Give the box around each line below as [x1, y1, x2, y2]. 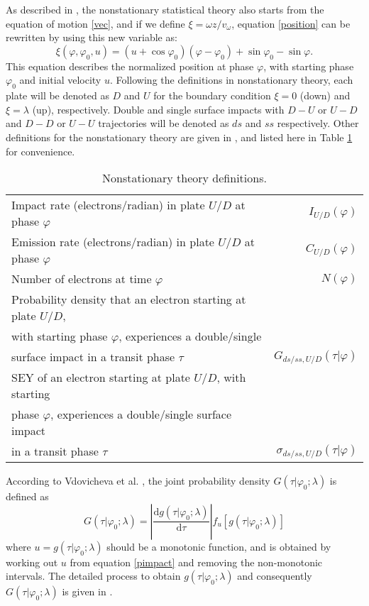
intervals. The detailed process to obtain [6, 568, 181, 583]
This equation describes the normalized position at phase [6, 58, 254, 73]
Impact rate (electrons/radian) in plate [11, 197, 205, 214]
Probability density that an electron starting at [11, 291, 246, 308]
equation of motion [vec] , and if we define [6, 16, 185, 31]
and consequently [237, 568, 312, 583]
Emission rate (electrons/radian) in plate [11, 233, 214, 250]
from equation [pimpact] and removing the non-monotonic [70, 554, 323, 569]
